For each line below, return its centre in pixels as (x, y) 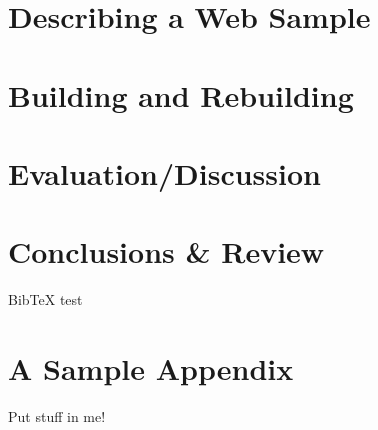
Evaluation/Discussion (164, 172)
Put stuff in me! (57, 415)
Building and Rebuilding (181, 94)
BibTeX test (45, 299)
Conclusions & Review (166, 251)
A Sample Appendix (151, 368)
